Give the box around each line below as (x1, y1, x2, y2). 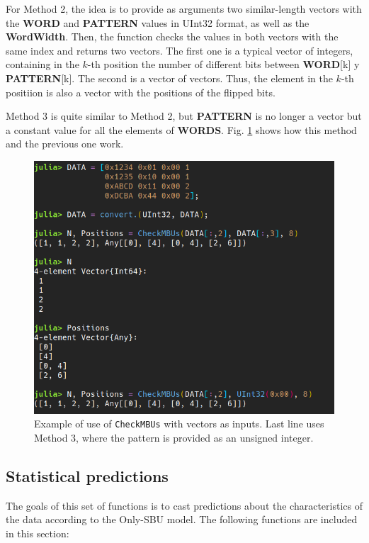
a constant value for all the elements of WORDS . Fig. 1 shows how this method (6, 122, 357, 137)
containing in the (6, 57, 79, 72)
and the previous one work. (6, 136, 124, 151)
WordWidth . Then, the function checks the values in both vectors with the (6, 29, 339, 44)
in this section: (6, 525, 69, 540)
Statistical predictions (6, 464, 169, 486)
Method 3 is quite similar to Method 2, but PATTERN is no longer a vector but (6, 108, 362, 123)
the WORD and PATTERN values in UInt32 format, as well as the (6, 15, 310, 30)
